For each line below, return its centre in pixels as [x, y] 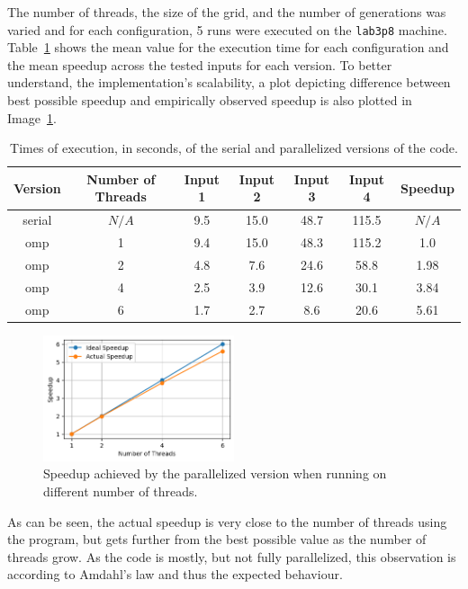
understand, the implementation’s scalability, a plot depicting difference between [229, 82]
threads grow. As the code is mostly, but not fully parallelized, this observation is [232, 556]
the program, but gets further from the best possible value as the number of [217, 539]
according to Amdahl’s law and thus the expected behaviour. [175, 574]
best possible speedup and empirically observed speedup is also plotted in [210, 100]
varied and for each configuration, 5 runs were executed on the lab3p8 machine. [227, 29]
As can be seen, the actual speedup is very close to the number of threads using [227, 521]
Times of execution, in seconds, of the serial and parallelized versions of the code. [234, 148]
